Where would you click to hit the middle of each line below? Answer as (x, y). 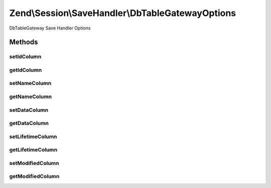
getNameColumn (31, 96)
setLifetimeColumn (33, 136)
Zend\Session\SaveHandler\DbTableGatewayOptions (123, 13)
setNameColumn (30, 83)
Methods (24, 42)
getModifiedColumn (34, 176)
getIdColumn (26, 70)
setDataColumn (29, 110)
